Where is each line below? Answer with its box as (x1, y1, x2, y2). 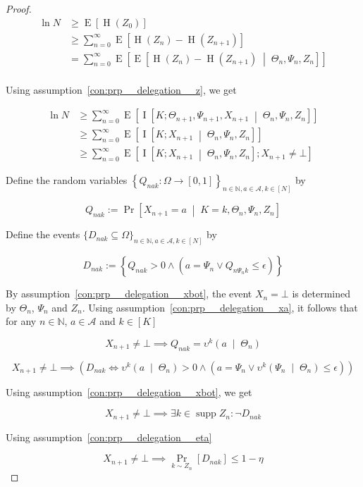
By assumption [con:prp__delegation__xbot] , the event (6, 286, 252, 301)
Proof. (6, 1, 32, 16)
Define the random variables (6, 173, 128, 187)
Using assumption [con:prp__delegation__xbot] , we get (6, 384, 252, 399)
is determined (292, 286, 350, 301)
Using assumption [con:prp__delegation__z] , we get (6, 82, 237, 97)
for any (6, 314, 37, 328)
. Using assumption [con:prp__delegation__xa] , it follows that (82, 300, 358, 314)
